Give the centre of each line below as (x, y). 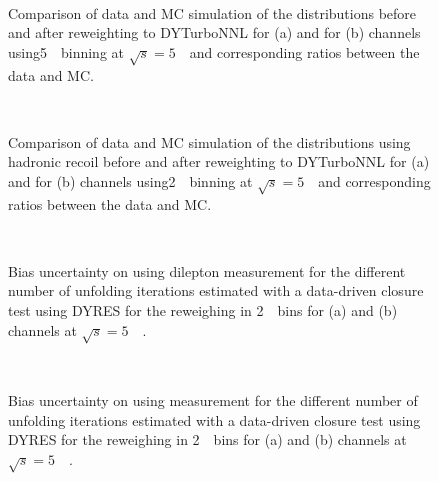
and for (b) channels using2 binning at (130, 180)
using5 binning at (66, 51)
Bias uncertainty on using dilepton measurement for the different (207, 270)
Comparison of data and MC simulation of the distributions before (212, 12)
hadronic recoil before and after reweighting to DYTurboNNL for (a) (219, 161)
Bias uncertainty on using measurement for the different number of (213, 400)
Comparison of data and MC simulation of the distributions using (209, 141)
